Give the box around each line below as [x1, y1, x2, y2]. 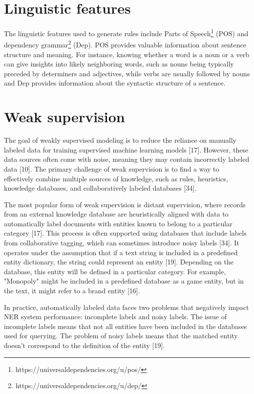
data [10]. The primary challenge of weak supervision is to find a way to [4, 163, 219, 174]
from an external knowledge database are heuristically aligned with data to [4, 209, 229, 219]
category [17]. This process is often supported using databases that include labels [4, 228, 247, 238]
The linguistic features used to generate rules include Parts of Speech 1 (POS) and [4, 27, 249, 38]
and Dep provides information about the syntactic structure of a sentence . [4, 78, 226, 88]
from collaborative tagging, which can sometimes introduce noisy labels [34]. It [4, 238, 239, 248]
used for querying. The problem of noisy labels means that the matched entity [4, 330, 238, 341]
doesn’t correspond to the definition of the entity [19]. [4, 340, 165, 350]
